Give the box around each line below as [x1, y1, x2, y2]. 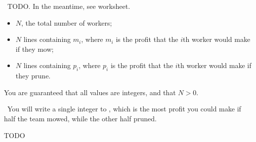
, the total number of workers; [21, 17, 112, 28]
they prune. [15, 71, 51, 81]
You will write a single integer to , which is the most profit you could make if [7, 104, 241, 114]
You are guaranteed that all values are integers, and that [4, 87, 176, 97]
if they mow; [15, 43, 54, 54]
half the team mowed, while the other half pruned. [4, 113, 157, 123]
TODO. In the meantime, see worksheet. [7, 1, 130, 11]
